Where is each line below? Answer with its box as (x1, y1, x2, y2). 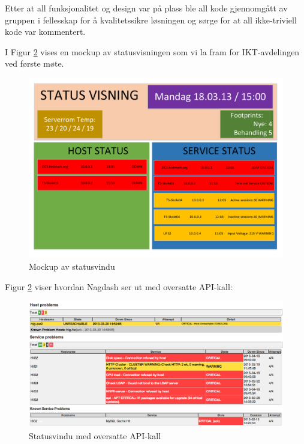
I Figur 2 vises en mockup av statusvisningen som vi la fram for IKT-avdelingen (5, 45, 300, 58)
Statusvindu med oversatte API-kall (29, 429, 161, 442)
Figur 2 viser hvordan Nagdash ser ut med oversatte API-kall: (5, 280, 233, 293)
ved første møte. (5, 57, 64, 70)
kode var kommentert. (5, 25, 86, 38)
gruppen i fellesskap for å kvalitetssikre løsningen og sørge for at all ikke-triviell (5, 13, 297, 26)
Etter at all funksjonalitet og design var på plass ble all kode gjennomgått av (5, 2, 288, 14)
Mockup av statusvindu (29, 260, 115, 272)
